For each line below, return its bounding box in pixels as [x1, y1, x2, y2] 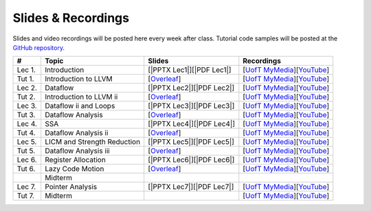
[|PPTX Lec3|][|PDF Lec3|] [148, 101, 235, 111]
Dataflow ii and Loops [45, 101, 115, 111]
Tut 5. [16, 146, 36, 156]
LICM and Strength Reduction [45, 137, 141, 147]
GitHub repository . [12, 43, 65, 51]
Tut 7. [16, 191, 34, 201]
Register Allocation [45, 155, 106, 164]
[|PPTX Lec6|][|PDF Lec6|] [148, 155, 235, 164]
